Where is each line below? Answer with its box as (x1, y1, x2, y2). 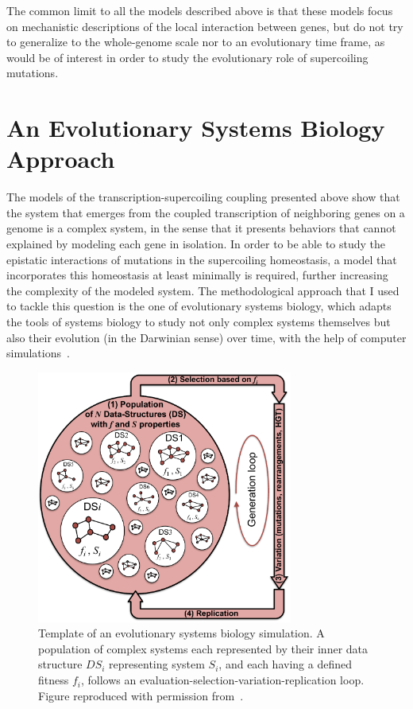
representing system (109, 656, 205, 672)
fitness (38, 672, 69, 688)
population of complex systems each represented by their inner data (38, 640, 369, 656)
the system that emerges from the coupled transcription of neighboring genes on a (6, 204, 405, 220)
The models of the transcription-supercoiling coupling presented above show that (6, 189, 400, 205)
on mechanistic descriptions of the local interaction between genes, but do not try (6, 18, 403, 34)
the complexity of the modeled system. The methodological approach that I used (6, 282, 399, 298)
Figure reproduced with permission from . (38, 687, 244, 703)
